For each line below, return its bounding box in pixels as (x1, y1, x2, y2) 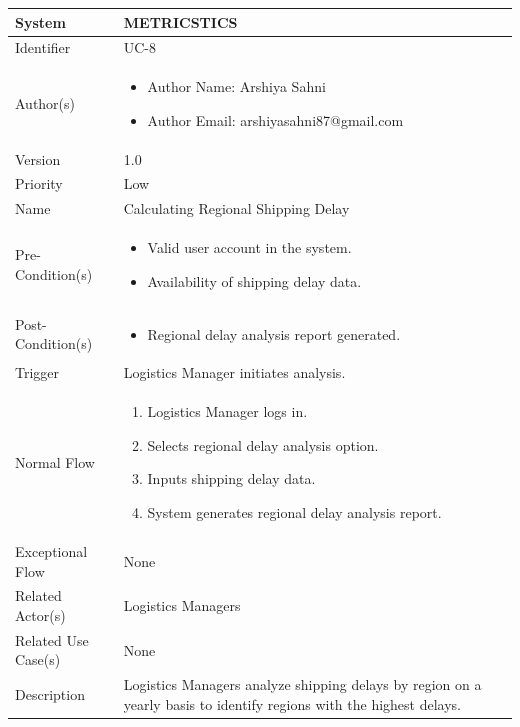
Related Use (15, 629, 89, 650)
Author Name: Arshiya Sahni (147, 76, 326, 97)
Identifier (15, 37, 71, 58)
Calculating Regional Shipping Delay (123, 198, 350, 219)
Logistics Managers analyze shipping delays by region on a (123, 674, 482, 695)
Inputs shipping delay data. (147, 468, 316, 489)
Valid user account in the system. (147, 237, 352, 258)
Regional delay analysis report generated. (147, 323, 401, 344)
